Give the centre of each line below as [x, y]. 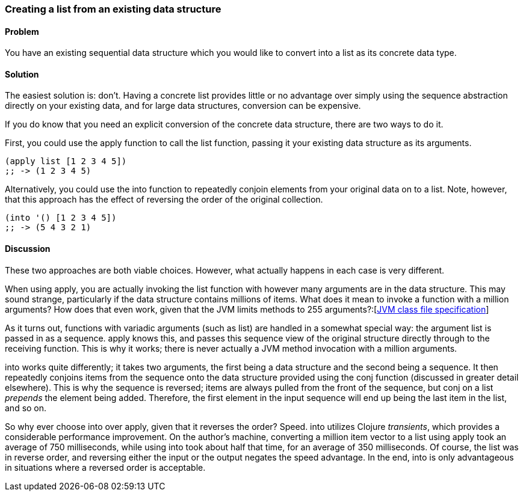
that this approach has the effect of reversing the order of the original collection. [164, 200]
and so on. [26, 408]
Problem [22, 31]
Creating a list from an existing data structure [113, 9]
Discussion [28, 249]
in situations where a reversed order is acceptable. [105, 467]
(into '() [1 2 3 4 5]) [61, 218]
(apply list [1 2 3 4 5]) [66, 161]
